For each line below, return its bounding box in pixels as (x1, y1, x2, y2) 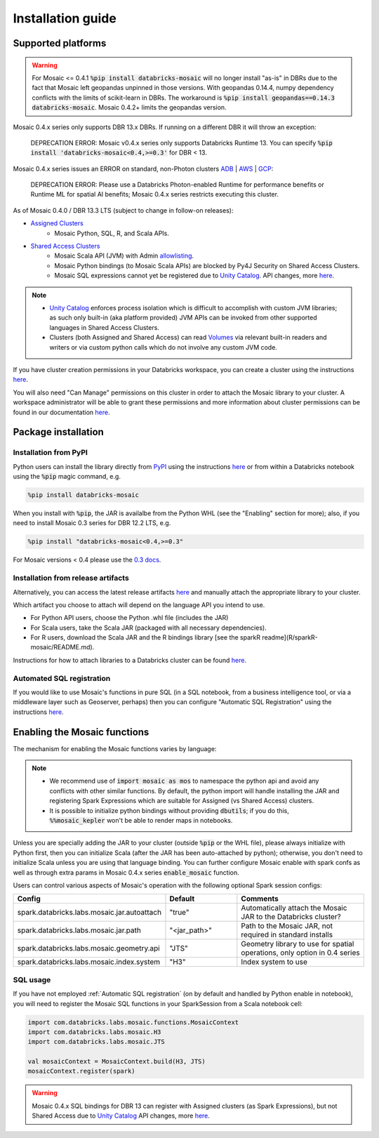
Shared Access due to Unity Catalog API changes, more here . (32, 1111, 211, 1120)
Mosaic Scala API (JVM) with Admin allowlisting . (54, 251, 194, 260)
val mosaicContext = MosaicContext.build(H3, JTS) (27, 1057, 206, 1066)
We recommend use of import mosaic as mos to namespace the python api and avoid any (49, 776, 319, 786)
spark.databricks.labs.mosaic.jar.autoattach (17, 908, 161, 918)
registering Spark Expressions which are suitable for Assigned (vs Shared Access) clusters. (49, 797, 314, 805)
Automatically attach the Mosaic (241, 903, 347, 913)
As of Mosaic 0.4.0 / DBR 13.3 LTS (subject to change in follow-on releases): (13, 206, 234, 214)
